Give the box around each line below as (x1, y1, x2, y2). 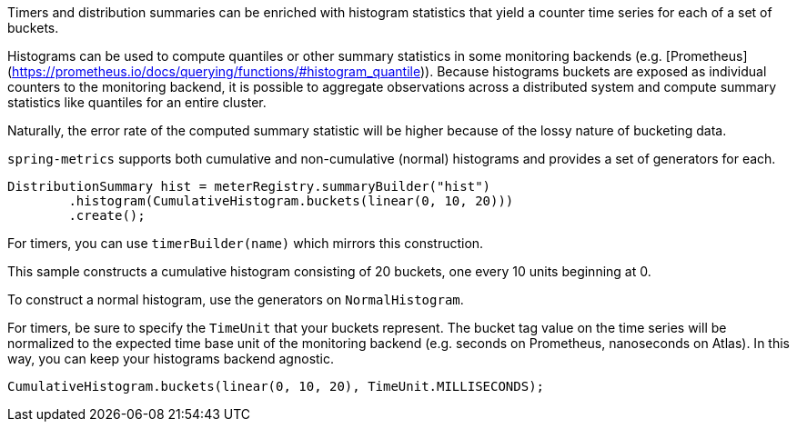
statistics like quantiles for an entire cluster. (7, 95, 267, 110)
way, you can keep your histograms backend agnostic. (7, 351, 335, 366)
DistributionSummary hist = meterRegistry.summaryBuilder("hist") (7, 179, 491, 194)
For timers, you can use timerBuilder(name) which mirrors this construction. (7, 235, 484, 251)
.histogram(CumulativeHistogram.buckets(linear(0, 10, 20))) (68, 194, 514, 208)
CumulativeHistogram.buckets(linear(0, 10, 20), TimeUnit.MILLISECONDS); (7, 379, 545, 394)
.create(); (68, 208, 146, 223)
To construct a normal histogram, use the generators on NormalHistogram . (7, 292, 464, 307)
